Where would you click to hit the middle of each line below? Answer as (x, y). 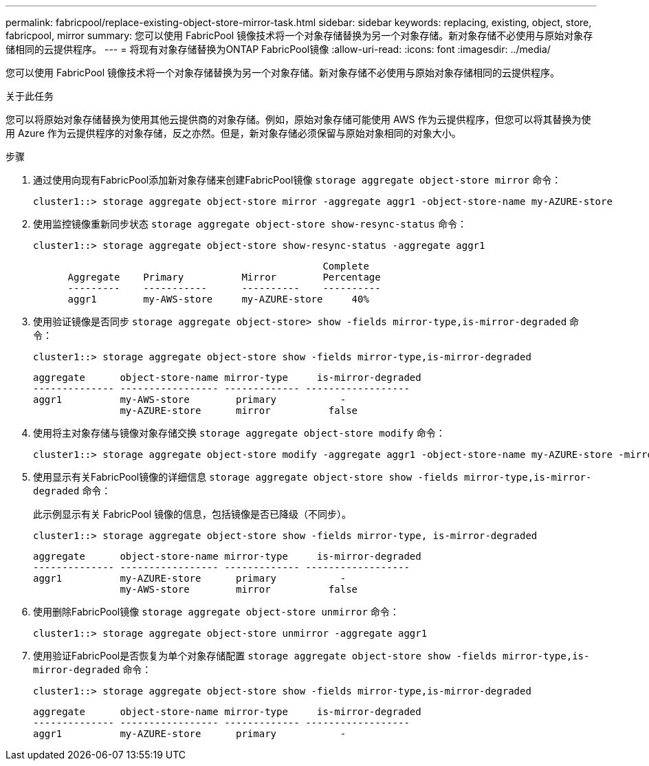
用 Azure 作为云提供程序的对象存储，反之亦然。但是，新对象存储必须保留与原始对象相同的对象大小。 (233, 133)
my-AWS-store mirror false (239, 589)
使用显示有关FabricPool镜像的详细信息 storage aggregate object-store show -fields (246, 477)
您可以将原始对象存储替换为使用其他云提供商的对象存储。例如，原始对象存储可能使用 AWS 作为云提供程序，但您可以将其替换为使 (298, 119)
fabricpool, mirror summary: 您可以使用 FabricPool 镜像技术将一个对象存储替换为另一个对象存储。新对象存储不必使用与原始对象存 (299, 35)
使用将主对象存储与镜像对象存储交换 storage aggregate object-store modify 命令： (239, 433)
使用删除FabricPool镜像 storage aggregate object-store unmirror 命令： (216, 612)
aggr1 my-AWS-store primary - (190, 400)
